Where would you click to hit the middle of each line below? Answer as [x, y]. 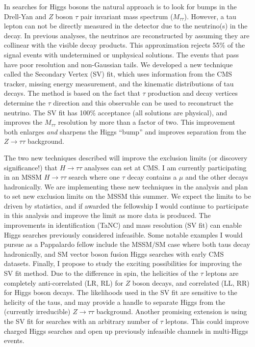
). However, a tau [210, 16]
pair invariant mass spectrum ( [127, 16]
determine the [25, 102]
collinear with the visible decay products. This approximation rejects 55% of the [125, 45]
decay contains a [152, 177]
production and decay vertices [193, 93]
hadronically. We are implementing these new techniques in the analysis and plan [126, 186]
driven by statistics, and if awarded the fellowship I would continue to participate [126, 205]
